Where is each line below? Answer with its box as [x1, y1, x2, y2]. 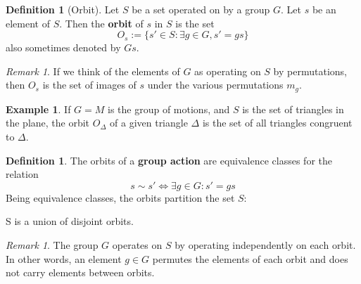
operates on [112, 237, 163, 252]
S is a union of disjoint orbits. [6, 214, 134, 228]
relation [6, 167, 39, 181]
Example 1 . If [6, 101, 71, 116]
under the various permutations [147, 77, 284, 92]
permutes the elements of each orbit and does [152, 251, 348, 266]
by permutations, [273, 63, 347, 78]
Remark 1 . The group [6, 237, 99, 252]
